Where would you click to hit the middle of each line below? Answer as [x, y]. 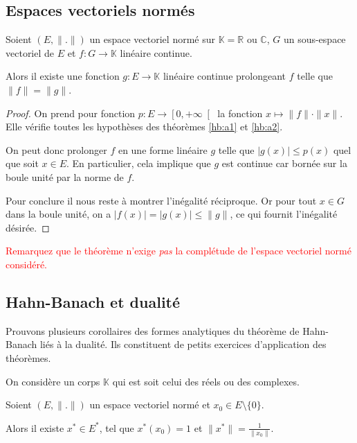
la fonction [240, 113]
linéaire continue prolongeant [225, 76]
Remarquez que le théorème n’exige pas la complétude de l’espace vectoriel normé [178, 251]
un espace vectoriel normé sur [152, 39]
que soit [22, 163]
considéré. [27, 264]
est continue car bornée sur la [284, 163]
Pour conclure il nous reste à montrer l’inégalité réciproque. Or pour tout [161, 200]
